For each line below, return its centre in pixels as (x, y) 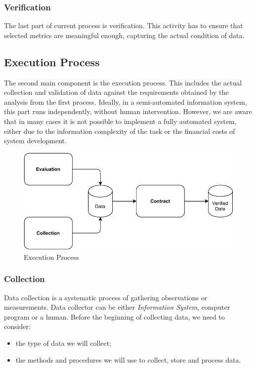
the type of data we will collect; (64, 343)
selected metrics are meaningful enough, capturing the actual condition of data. (124, 35)
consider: (17, 326)
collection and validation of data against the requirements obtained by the (116, 92)
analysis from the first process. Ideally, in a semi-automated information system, (126, 102)
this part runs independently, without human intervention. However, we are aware (128, 111)
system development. (35, 141)
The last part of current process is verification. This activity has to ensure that (124, 25)
